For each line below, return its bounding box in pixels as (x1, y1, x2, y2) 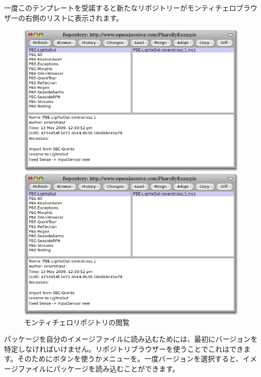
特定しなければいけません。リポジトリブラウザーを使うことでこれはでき (4, 343, 244, 354)
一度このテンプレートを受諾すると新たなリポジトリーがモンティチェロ (4, 3, 236, 13)
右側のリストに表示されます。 (25, 12, 123, 23)
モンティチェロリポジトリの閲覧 (24, 316, 130, 327)
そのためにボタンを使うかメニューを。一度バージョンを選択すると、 (17, 353, 243, 364)
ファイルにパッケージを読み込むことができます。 (18, 363, 180, 374)
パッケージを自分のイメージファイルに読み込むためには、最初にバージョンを (4, 334, 258, 344)
